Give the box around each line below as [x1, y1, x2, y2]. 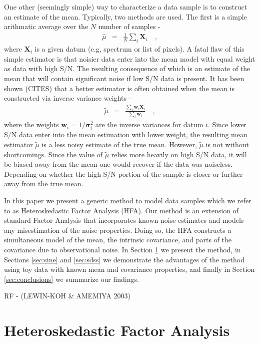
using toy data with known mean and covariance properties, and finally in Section [4, 264, 255, 274]
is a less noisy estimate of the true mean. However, [41, 139, 197, 149]
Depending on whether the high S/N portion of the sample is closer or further [4, 168, 243, 179]
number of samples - [98, 21, 160, 32]
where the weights [4, 119, 59, 130]
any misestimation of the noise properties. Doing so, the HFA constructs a [4, 224, 231, 235]
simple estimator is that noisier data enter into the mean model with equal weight [4, 53, 255, 64]
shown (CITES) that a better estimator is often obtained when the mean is [4, 83, 235, 93]
